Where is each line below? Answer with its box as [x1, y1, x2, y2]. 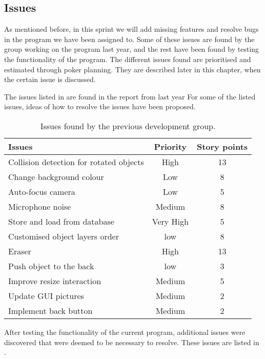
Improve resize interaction [8, 274, 101, 287]
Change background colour [8, 170, 104, 183]
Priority [154, 140, 187, 152]
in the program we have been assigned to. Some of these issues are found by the [4, 33, 255, 44]
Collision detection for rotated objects [8, 155, 144, 168]
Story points [196, 140, 248, 152]
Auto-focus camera [8, 185, 75, 197]
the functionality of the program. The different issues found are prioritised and [4, 53, 251, 64]
